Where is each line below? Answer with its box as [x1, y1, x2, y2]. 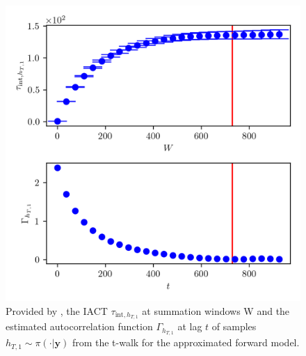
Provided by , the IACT [6, 303, 108, 318]
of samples [211, 319, 257, 334]
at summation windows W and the [142, 303, 290, 318]
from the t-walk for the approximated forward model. [72, 335, 300, 350]
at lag [177, 319, 202, 334]
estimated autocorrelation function [6, 319, 153, 334]
